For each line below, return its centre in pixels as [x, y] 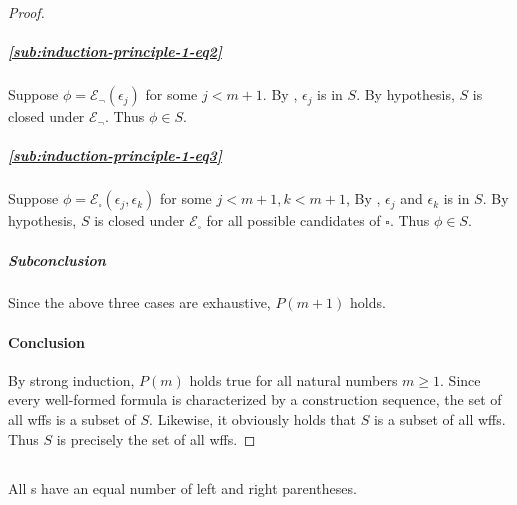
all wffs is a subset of [72, 419]
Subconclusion [57, 259]
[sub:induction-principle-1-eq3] [115, 155]
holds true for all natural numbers [293, 379]
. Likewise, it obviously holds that [253, 419]
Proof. [26, 12]
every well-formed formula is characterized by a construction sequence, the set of [255, 399]
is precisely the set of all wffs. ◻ [156, 438]
